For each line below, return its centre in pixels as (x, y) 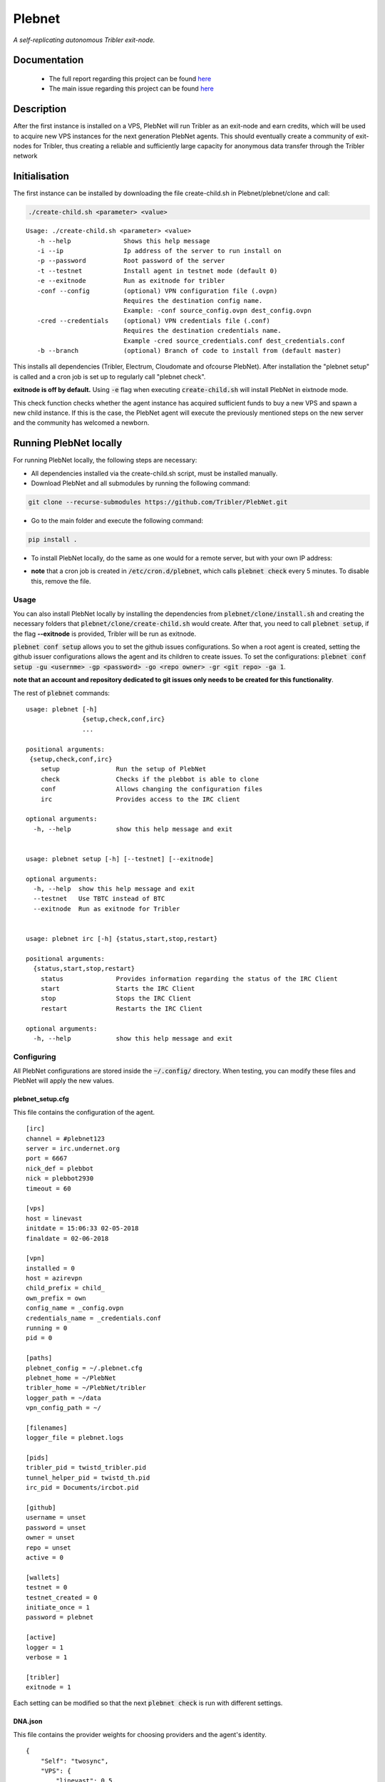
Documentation (48, 60)
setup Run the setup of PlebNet (123, 769)
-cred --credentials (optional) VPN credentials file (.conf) (153, 320)
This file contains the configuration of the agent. (84, 1112)
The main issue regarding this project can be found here (131, 88)
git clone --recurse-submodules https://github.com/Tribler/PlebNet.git (158, 502)
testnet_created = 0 (62, 1597)
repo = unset (48, 1547)
